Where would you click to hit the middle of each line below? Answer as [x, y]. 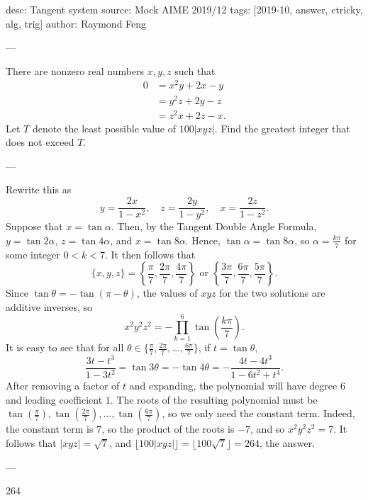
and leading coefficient [54, 399]
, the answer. [287, 442]
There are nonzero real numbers [75, 70]
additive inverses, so [49, 306]
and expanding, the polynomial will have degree [233, 386]
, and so [268, 429]
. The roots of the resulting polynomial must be [214, 399]
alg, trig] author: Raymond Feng [76, 23]
